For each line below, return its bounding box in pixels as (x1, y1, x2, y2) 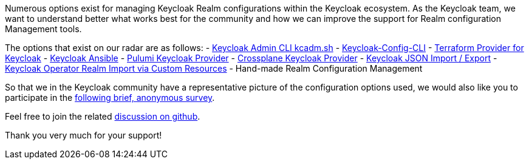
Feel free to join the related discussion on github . (5, 111, 200, 121)
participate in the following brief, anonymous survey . (5, 92, 215, 103)
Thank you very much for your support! (5, 130, 162, 140)
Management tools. (5, 24, 82, 34)
